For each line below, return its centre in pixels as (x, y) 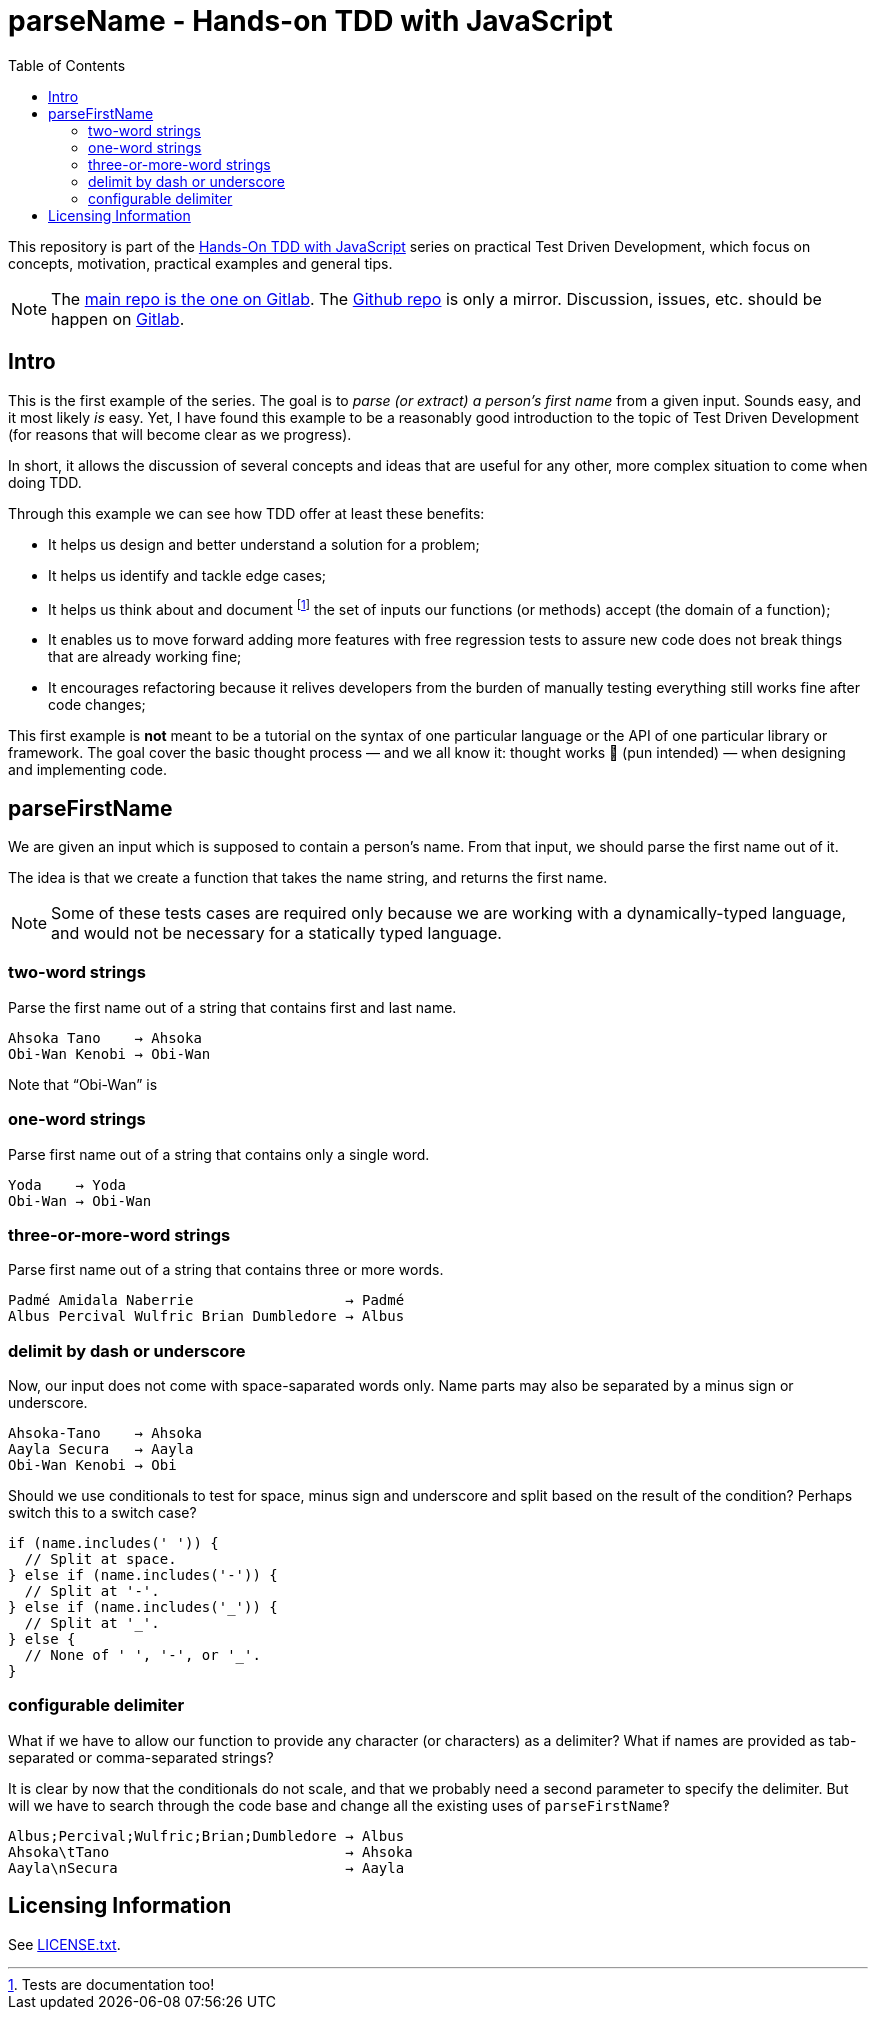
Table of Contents (67, 65)
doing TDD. (45, 482)
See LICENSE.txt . (64, 1944)
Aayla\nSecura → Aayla (206, 1867)
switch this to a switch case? (102, 1513)
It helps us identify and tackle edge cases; (187, 575)
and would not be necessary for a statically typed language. (276, 933)
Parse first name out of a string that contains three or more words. (226, 1270)
